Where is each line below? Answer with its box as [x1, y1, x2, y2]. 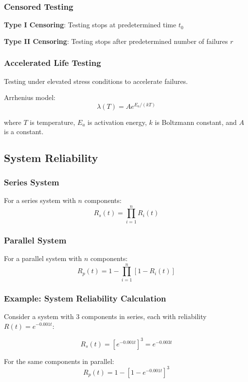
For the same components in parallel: [4, 356, 114, 366]
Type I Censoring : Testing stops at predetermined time [4, 20, 177, 30]
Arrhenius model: [4, 92, 55, 102]
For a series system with [4, 195, 76, 205]
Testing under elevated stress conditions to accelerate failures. [4, 76, 188, 86]
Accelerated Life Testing [4, 57, 101, 69]
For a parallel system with [4, 253, 82, 263]
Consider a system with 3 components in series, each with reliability [4, 311, 207, 321]
